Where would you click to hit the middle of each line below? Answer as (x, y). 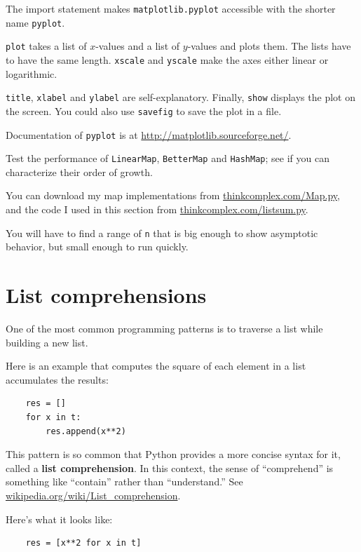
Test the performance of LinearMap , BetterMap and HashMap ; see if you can (168, 158)
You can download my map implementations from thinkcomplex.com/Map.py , (173, 195)
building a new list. (47, 342)
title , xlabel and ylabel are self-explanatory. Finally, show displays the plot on (180, 97)
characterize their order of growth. (79, 171)
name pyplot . (35, 22)
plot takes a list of (46, 46)
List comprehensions (106, 295)
